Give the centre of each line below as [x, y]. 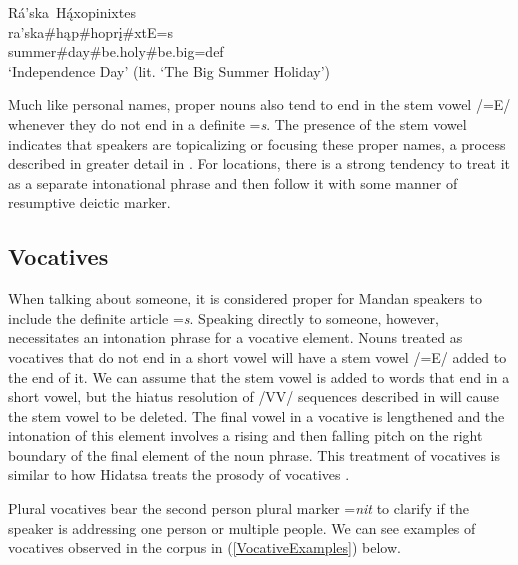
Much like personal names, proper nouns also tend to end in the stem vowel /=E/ [259, 104]
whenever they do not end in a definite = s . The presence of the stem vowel [237, 123]
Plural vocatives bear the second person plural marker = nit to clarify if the [238, 508]
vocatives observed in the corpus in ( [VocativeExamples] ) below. [204, 547]
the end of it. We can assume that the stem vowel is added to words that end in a [259, 376]
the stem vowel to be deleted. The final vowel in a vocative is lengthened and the [256, 415]
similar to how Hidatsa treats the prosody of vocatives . [179, 474]
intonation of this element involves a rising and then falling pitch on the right [245, 435]
